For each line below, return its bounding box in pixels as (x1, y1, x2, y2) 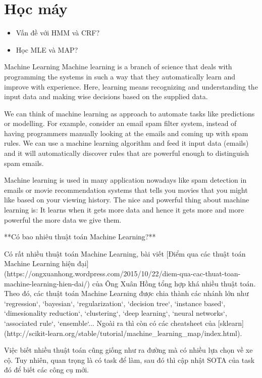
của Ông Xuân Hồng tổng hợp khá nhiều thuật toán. (92, 278, 256, 288)
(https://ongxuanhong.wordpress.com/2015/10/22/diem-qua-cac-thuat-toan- (4, 268, 241, 278)
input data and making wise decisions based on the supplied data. (4, 91, 208, 102)
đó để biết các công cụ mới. (4, 364, 89, 375)
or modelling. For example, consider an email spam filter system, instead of (4, 118, 237, 129)
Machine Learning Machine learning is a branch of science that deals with (4, 61, 232, 72)
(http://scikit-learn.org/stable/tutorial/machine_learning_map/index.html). (4, 327, 242, 338)
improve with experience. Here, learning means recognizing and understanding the (4, 81, 258, 92)
